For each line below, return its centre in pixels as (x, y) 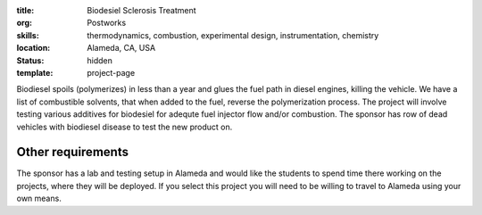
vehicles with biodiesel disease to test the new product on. (125, 127)
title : (25, 10)
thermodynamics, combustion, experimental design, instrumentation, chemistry (233, 35)
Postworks (107, 23)
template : (35, 72)
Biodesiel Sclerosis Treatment (141, 10)
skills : (28, 35)
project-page (111, 72)
